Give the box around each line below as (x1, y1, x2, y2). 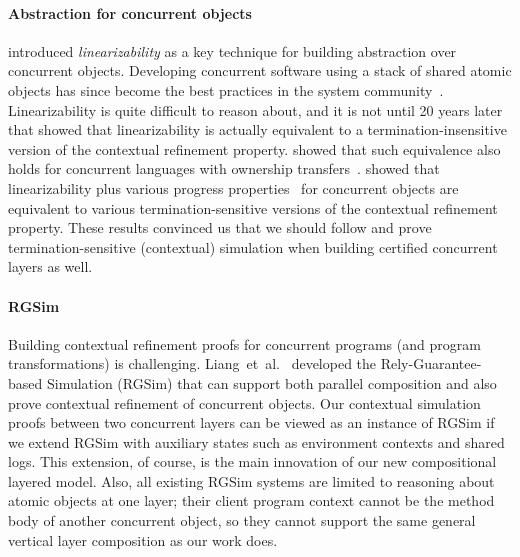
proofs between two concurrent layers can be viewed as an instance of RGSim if (8, 412, 495, 433)
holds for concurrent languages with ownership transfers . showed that (8, 158, 440, 179)
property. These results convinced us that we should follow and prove (8, 217, 432, 238)
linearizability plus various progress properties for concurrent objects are (8, 177, 459, 198)
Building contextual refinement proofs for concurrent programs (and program (8, 333, 481, 354)
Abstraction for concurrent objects (8, 2, 252, 23)
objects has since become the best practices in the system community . (8, 79, 444, 100)
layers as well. (8, 256, 93, 277)
